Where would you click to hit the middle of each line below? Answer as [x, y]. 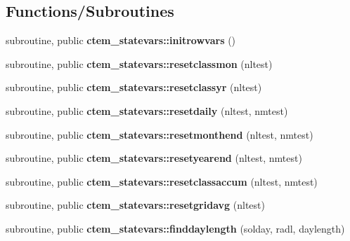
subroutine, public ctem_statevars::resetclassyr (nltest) [134, 87]
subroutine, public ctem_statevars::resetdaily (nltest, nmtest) [147, 110]
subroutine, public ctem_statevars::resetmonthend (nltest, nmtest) [160, 134]
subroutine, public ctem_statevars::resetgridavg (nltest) [135, 205]
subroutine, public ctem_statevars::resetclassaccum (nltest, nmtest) [162, 181]
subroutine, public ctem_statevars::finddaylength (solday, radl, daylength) [175, 228]
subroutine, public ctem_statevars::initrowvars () [121, 40]
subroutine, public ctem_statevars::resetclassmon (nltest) [139, 63]
